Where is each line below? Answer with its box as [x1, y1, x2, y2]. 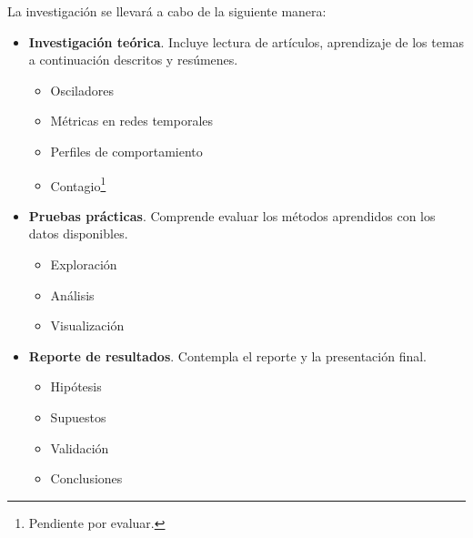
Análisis [50, 285, 95, 304]
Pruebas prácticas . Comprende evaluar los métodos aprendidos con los [28, 206, 436, 225]
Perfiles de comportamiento [50, 141, 203, 160]
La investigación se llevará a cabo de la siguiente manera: [7, 2, 327, 20]
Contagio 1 [50, 173, 106, 195]
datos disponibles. [28, 224, 128, 243]
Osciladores [50, 80, 115, 99]
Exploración [50, 255, 117, 273]
